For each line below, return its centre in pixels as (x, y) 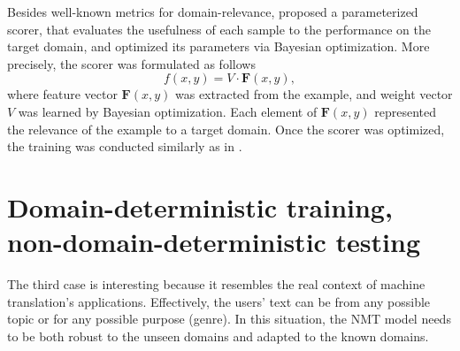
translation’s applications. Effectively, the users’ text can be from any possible (219, 301)
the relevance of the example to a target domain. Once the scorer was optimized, (226, 129)
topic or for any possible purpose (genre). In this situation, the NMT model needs (229, 319)
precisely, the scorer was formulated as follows (131, 63)
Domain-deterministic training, (200, 206)
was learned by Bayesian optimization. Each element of (168, 111)
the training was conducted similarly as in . (125, 146)
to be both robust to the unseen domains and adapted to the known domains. (218, 336)
